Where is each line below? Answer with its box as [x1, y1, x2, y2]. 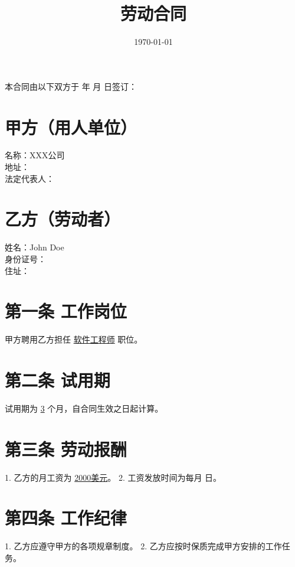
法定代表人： [5, 172, 54, 184]
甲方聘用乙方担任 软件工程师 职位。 [5, 333, 143, 346]
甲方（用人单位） [5, 115, 137, 139]
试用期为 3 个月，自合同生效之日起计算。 [5, 402, 163, 414]
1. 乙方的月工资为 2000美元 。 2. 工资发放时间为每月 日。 [5, 471, 222, 483]
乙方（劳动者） [5, 207, 121, 231]
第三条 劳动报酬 [5, 436, 127, 461]
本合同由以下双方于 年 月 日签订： [5, 80, 137, 92]
